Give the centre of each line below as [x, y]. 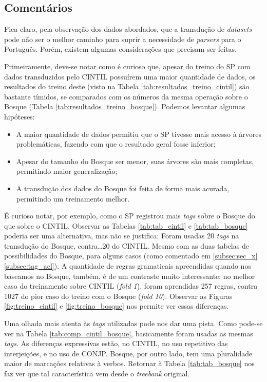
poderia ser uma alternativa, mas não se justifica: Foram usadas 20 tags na [122, 236]
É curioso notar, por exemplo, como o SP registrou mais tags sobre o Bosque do [130, 216]
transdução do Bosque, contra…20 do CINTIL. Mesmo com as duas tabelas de [127, 245]
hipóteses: [20, 116]
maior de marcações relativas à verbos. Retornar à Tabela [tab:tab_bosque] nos [129, 363]
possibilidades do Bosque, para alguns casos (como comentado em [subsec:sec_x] [131, 256]
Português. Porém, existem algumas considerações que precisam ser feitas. [121, 49]
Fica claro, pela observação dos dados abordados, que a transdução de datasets [128, 29]
